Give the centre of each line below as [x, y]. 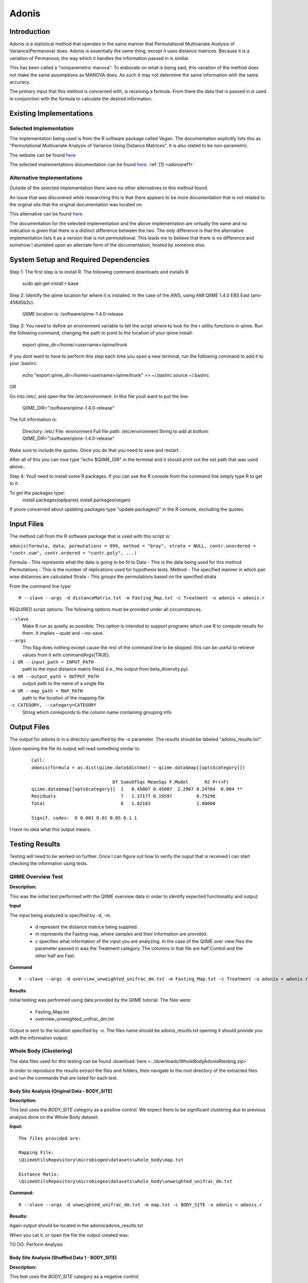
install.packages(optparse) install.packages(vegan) [76, 500]
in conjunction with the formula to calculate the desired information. [81, 99]
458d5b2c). [22, 302]
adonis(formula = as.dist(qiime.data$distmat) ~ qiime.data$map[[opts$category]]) [138, 767]
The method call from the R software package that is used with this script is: [90, 536]
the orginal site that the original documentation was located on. [76, 205]
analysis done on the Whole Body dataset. [54, 1117]
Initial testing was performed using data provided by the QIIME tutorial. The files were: [101, 1000]
